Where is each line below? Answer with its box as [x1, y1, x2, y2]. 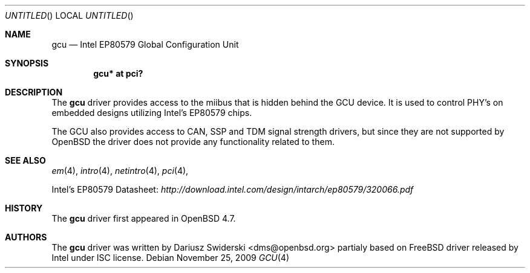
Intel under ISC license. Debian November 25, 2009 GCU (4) [51, 252, 290, 263]
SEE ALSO [5, 155, 46, 165]
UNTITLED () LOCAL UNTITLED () [5, 10, 134, 21]
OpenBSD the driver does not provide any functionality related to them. [51, 136, 335, 147]
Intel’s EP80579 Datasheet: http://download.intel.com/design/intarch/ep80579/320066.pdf [51, 184, 414, 194]
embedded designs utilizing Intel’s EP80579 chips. [51, 108, 252, 118]
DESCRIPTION [5, 87, 63, 97]
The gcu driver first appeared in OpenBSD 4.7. [51, 213, 236, 223]
